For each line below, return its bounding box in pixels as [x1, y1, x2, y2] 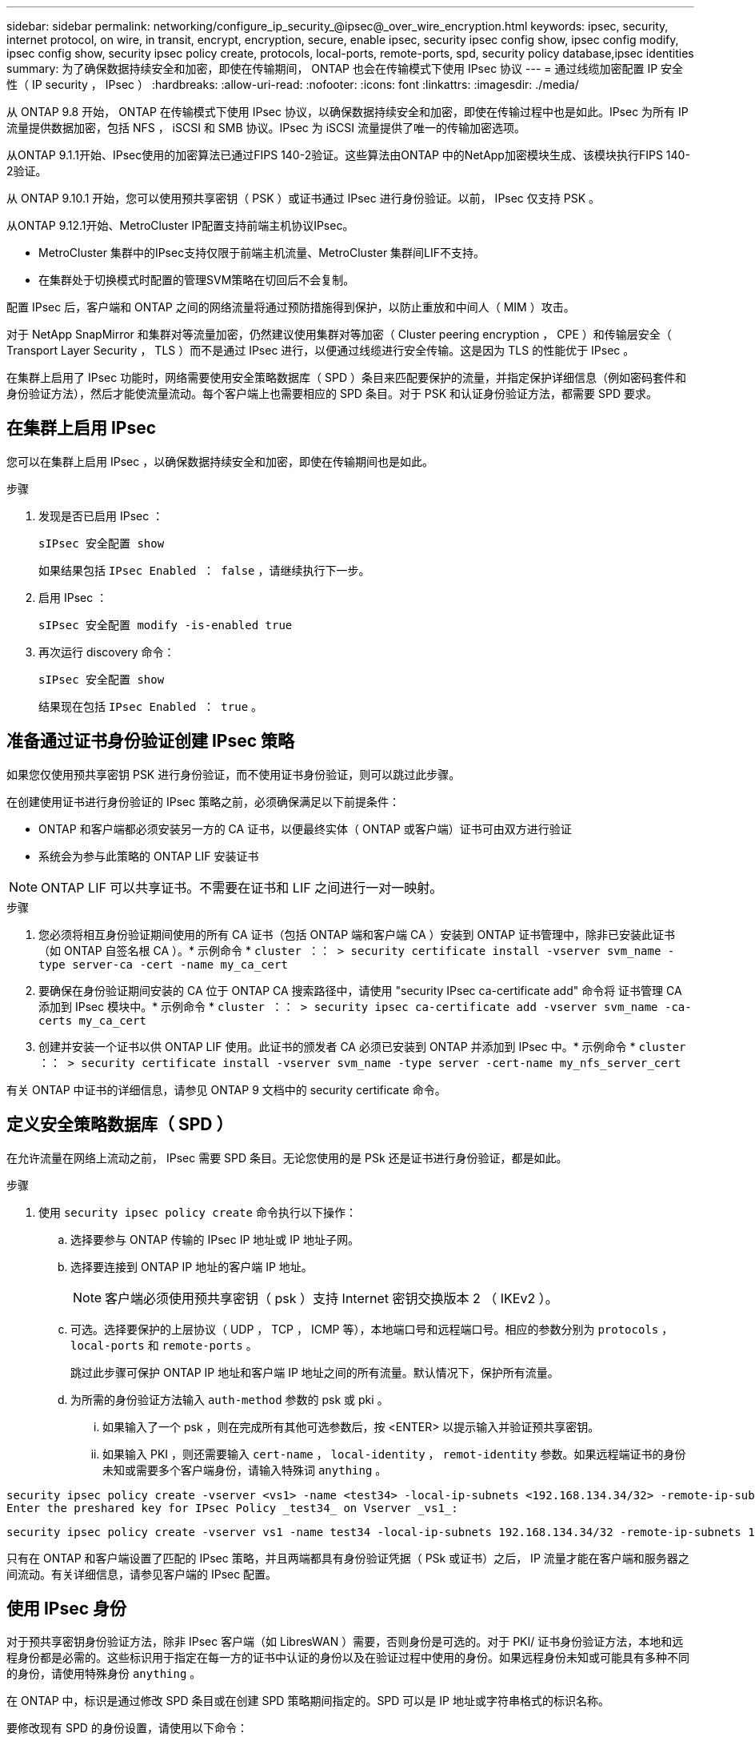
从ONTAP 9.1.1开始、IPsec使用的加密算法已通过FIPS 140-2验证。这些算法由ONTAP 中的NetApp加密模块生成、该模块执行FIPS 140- [6, 148, 690, 162]
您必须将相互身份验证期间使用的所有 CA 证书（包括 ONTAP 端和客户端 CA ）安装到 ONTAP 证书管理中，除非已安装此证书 [38, 927, 676, 941]
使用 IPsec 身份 [6, 1598, 127, 1619]
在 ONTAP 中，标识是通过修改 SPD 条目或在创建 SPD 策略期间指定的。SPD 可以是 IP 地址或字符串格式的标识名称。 [6, 1694, 609, 1708]
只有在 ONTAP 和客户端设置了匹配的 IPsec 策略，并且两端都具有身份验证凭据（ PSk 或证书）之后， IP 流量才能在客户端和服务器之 [6, 1550, 689, 1565]
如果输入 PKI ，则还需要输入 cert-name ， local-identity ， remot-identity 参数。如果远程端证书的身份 [102, 1446, 686, 1461]
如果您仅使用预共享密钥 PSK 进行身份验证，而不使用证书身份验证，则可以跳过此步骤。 [6, 767, 461, 781]
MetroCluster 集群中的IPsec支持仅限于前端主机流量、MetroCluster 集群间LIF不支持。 [38, 246, 485, 259]
